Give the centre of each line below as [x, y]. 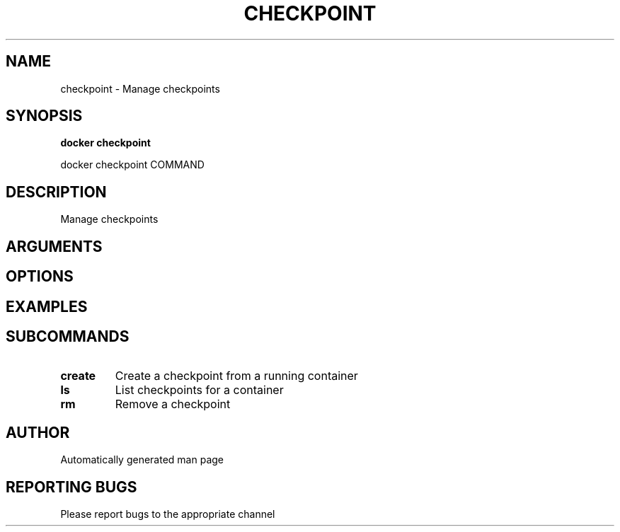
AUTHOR [38, 432]
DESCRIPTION [56, 192]
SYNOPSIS [44, 116]
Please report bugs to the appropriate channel [168, 514]
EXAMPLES [47, 306]
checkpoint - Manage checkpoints [140, 88]
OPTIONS [40, 277]
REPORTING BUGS [71, 487]
